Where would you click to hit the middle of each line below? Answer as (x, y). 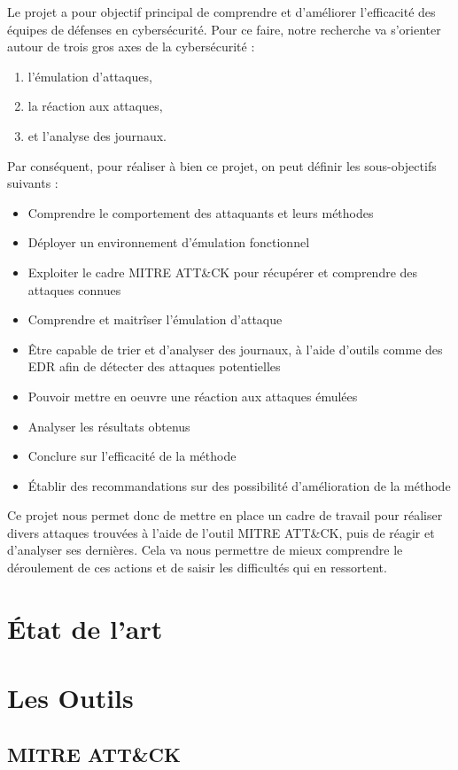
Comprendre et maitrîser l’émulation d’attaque (155, 319)
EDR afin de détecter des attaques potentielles (154, 366)
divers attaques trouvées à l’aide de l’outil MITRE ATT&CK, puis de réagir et (221, 532)
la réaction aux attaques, (95, 106)
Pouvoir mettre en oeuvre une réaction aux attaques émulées (193, 396)
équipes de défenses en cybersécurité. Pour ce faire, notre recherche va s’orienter (224, 29)
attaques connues (74, 289)
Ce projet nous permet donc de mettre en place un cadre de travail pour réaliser (225, 515)
